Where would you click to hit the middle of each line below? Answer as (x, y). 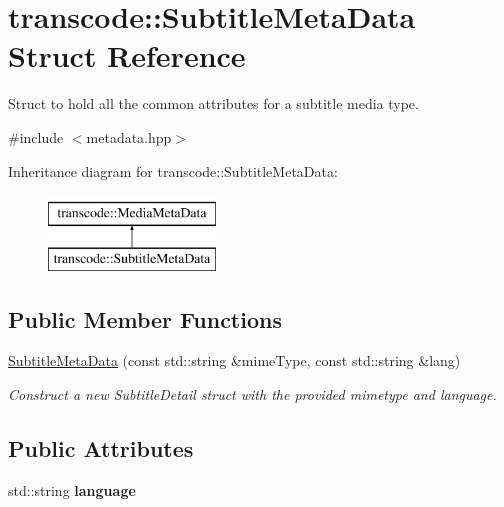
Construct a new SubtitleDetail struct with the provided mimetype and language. (252, 394)
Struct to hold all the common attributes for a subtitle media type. (213, 103)
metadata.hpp (129, 136)
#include (36, 136)
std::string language (72, 489)
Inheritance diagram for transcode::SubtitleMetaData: (173, 170)
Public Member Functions (145, 318)
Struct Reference (127, 55)
